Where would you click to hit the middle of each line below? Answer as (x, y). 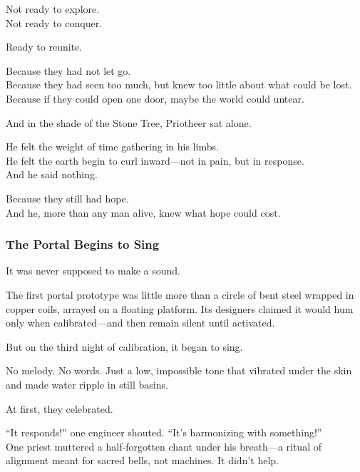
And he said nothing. (52, 174)
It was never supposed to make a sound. (93, 271)
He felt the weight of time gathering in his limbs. (112, 147)
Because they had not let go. (68, 70)
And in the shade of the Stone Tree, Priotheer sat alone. (129, 122)
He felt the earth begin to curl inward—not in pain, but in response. (155, 160)
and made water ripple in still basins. (87, 384)
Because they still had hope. (67, 198)
